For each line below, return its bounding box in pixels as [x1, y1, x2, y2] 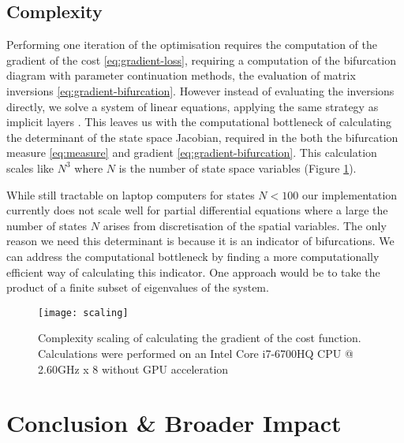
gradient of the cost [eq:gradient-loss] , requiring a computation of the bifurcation [6, 51, 396, 68]
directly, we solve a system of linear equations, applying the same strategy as [6, 98, 379, 114]
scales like [6, 159, 54, 176]
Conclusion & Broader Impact [6, 407, 342, 439]
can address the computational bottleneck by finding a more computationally [6, 248, 380, 264]
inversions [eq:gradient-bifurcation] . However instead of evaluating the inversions [6, 82, 395, 99]
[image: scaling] [38, 307, 129, 318]
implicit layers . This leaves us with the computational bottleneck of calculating [6, 114, 392, 130]
